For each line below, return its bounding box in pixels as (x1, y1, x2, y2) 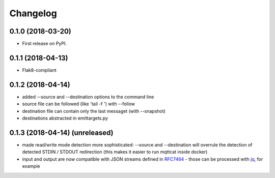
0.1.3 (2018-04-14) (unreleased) (9, 128, 114, 137)
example (22, 163, 40, 169)
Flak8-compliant (22, 67, 57, 73)
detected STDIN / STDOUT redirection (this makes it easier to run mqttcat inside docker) (22, 149, 208, 155)
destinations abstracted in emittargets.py (22, 115, 108, 122)
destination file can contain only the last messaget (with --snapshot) (22, 108, 166, 114)
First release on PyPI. (22, 41, 67, 47)
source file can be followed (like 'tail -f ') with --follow (22, 101, 135, 107)
